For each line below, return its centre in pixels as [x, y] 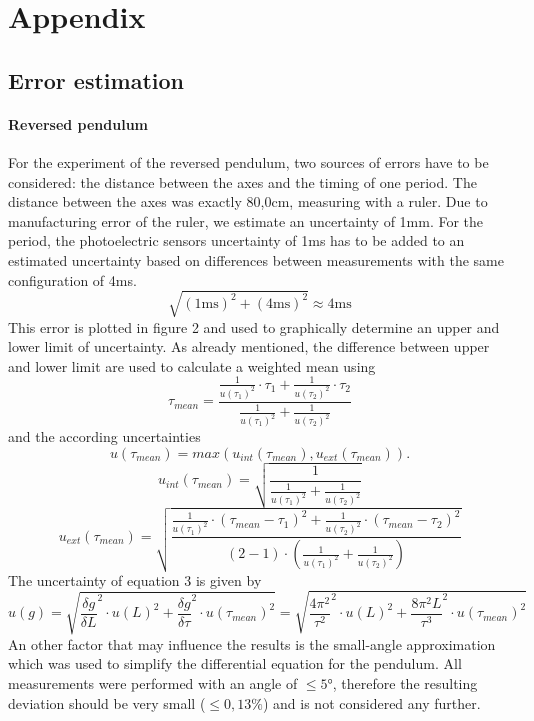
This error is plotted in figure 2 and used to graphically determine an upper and [254, 326]
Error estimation [96, 79]
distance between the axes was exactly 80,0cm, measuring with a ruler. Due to [248, 201]
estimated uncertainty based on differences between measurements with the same [256, 259]
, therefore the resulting [405, 682]
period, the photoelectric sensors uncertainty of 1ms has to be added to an [236, 240]
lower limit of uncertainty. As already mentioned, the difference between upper [249, 346]
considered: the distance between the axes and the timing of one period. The [242, 181]
